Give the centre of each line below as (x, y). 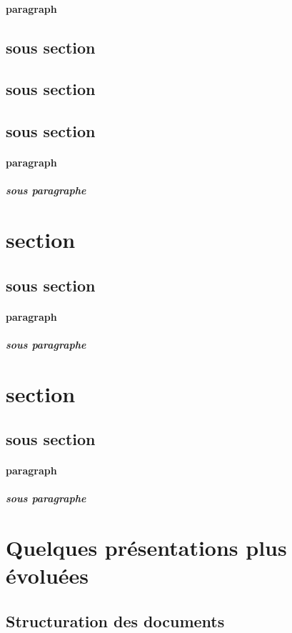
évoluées (47, 575)
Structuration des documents (115, 620)
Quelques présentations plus (146, 548)
